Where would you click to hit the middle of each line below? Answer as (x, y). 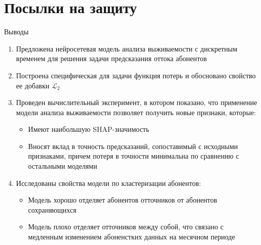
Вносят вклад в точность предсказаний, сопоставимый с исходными (133, 146)
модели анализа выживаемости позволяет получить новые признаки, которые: (136, 112)
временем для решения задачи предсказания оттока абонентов (111, 58)
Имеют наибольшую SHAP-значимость (89, 129)
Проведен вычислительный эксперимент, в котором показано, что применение (137, 102)
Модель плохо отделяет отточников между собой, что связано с (126, 227)
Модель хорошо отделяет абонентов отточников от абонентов (123, 200)
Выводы (16, 32)
